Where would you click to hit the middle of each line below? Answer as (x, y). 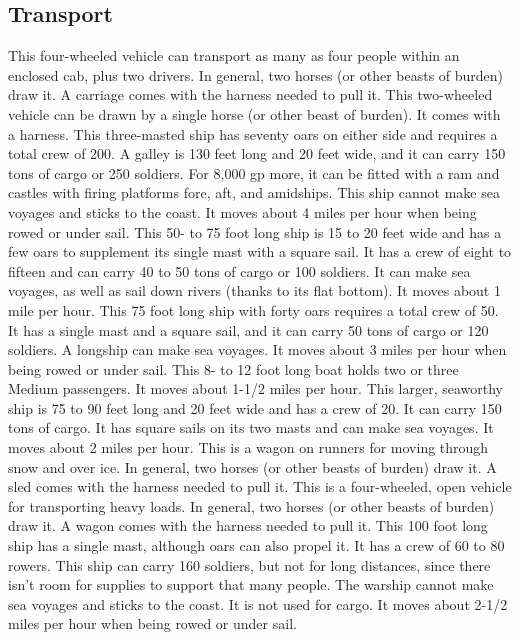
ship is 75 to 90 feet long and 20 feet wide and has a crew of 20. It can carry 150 (255, 407)
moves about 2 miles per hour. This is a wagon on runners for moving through (248, 447)
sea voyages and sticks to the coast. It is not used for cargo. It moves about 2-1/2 (258, 603)
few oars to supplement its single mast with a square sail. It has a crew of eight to (260, 251)
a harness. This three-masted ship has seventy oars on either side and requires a (253, 133)
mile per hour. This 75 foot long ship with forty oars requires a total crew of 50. (253, 309)
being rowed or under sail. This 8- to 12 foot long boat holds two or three (233, 368)
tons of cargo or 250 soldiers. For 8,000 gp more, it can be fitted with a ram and (254, 172)
